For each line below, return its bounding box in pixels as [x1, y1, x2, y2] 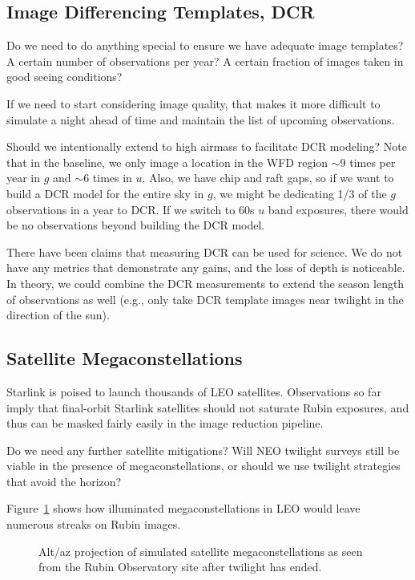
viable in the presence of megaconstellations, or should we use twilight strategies [6, 457, 401, 474]
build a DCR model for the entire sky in [6, 185, 204, 201]
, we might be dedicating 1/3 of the [212, 185, 387, 201]
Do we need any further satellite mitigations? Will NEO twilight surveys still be [6, 441, 400, 458]
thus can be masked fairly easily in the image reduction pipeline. [6, 415, 324, 432]
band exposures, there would [268, 201, 409, 217]
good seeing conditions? [6, 68, 123, 85]
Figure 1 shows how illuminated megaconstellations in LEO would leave [6, 500, 361, 517]
